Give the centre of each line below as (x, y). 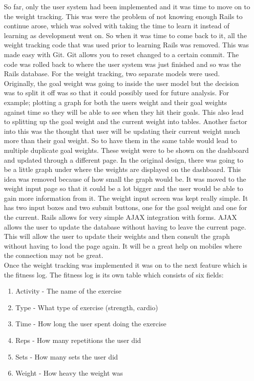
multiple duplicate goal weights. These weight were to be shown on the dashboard (127, 150)
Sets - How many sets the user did (67, 356)
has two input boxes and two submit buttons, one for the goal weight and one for (126, 207)
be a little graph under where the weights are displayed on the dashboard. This (123, 169)
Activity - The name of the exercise (68, 291)
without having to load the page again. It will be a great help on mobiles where (123, 245)
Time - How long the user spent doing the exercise (91, 324)
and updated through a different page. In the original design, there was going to (124, 159)
